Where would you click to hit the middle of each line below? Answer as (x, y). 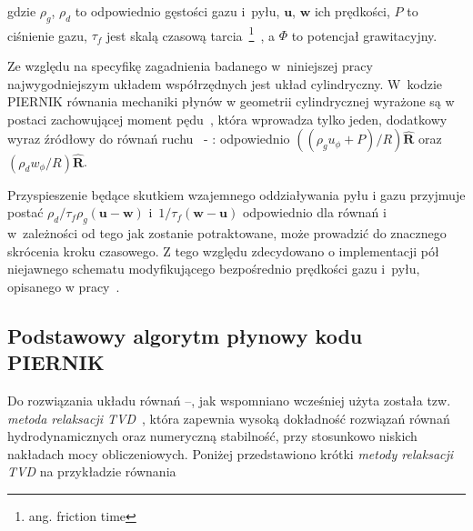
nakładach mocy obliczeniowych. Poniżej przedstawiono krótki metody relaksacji (231, 453)
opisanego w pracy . (64, 286)
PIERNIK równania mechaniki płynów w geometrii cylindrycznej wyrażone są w (231, 101)
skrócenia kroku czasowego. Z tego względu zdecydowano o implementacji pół (223, 250)
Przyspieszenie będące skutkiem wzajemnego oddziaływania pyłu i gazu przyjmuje (236, 194)
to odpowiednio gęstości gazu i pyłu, (177, 11)
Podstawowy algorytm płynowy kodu (185, 335)
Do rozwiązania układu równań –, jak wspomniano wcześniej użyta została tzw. (229, 400)
